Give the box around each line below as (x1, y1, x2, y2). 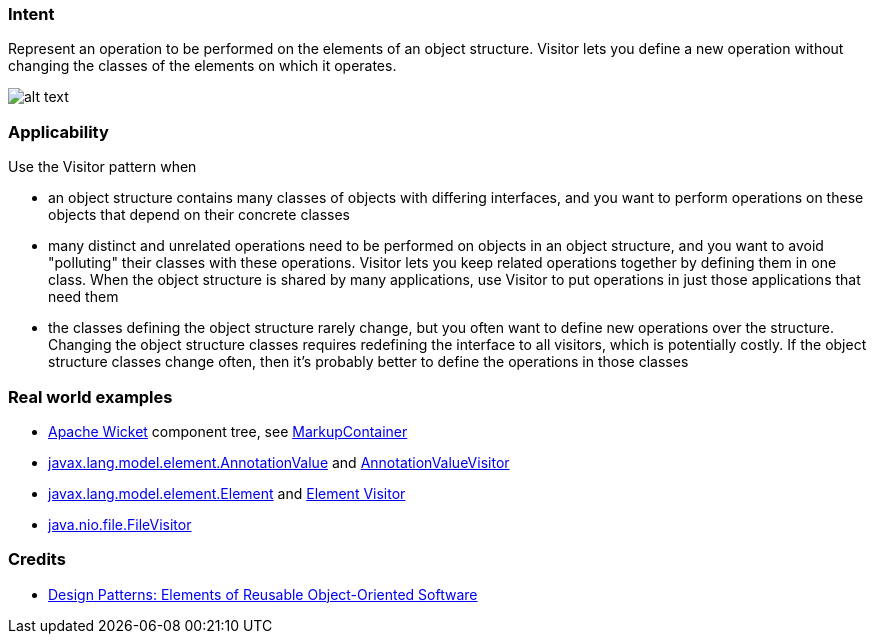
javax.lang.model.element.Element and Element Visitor (48, 484, 406, 502)
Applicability (8, 121, 109, 142)
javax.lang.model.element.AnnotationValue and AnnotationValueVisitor (48, 453, 510, 471)
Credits (8, 549, 66, 570)
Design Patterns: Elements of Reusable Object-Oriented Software (48, 585, 478, 603)
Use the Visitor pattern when (8, 158, 197, 176)
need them (48, 288, 119, 306)
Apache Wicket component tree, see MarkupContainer (48, 422, 408, 440)
